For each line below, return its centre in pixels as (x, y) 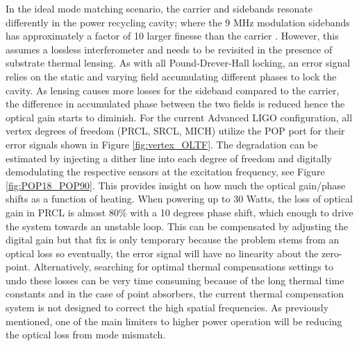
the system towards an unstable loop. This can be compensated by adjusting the (177, 226)
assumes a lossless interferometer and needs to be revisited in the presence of (169, 49)
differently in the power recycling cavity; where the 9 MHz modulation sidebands (178, 22)
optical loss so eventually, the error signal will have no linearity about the (162, 253)
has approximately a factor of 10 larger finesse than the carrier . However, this (172, 36)
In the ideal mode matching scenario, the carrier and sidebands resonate (159, 8)
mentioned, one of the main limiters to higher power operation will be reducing (174, 321)
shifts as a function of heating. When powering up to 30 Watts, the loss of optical (179, 199)
